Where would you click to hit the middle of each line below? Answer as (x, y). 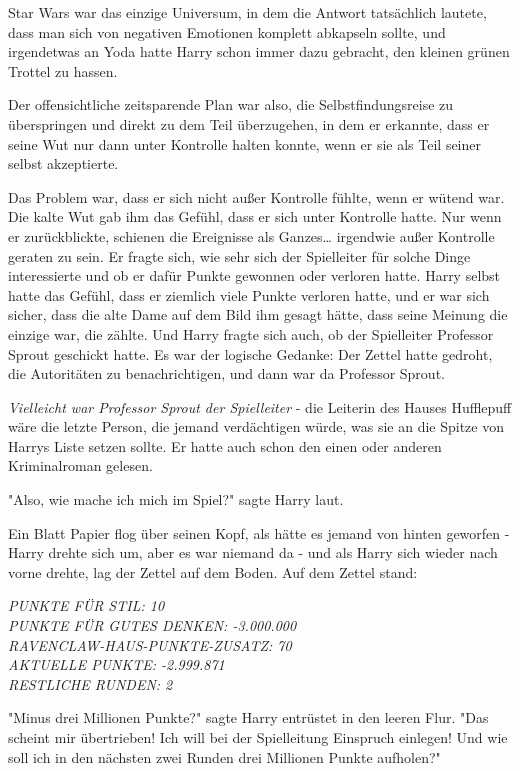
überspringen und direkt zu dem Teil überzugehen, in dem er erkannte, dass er (249, 123)
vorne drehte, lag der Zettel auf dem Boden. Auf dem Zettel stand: (213, 571)
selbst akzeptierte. (63, 163)
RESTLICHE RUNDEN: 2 (90, 683)
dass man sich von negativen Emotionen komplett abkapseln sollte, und (227, 31)
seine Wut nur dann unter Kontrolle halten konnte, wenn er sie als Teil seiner (245, 143)
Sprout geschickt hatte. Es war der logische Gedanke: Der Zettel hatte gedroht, (250, 353)
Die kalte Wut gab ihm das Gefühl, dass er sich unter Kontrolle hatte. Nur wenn (255, 216)
